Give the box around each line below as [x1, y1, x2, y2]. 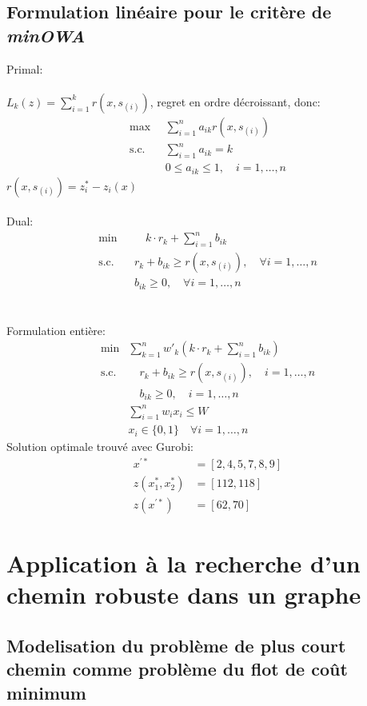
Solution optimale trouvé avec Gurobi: [6, 438, 193, 455]
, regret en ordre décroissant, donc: [150, 93, 321, 110]
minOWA [6, 22, 86, 47]
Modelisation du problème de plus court [6, 633, 346, 658]
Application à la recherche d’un [6, 547, 361, 580]
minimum [6, 680, 86, 704]
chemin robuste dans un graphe [6, 578, 361, 611]
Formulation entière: [6, 321, 106, 338]
